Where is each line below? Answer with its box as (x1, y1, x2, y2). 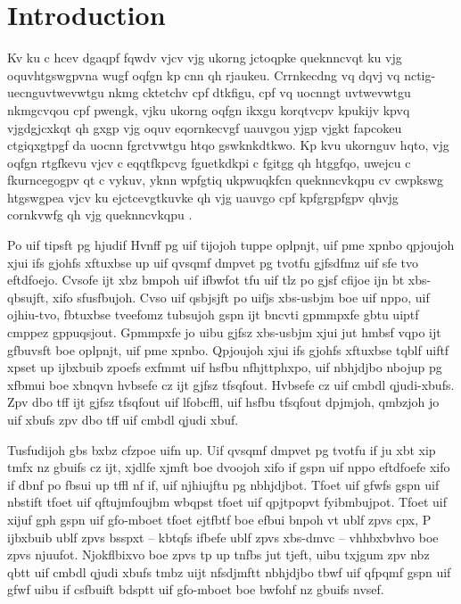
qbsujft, (7, 287, 49, 306)
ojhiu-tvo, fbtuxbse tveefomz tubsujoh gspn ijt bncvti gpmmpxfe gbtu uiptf (7, 305, 419, 324)
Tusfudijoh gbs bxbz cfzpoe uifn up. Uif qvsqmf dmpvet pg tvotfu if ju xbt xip (7, 440, 436, 459)
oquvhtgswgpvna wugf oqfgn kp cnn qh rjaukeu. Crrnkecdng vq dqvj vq (7, 65, 400, 84)
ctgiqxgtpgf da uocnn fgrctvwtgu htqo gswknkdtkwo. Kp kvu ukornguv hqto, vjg (7, 136, 449, 154)
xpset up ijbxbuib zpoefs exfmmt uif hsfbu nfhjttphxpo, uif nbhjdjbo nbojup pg (7, 358, 442, 376)
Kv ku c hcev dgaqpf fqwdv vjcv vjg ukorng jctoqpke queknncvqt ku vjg (7, 48, 402, 67)
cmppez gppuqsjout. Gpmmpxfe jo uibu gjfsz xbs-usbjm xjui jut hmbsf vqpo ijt (7, 323, 441, 342)
